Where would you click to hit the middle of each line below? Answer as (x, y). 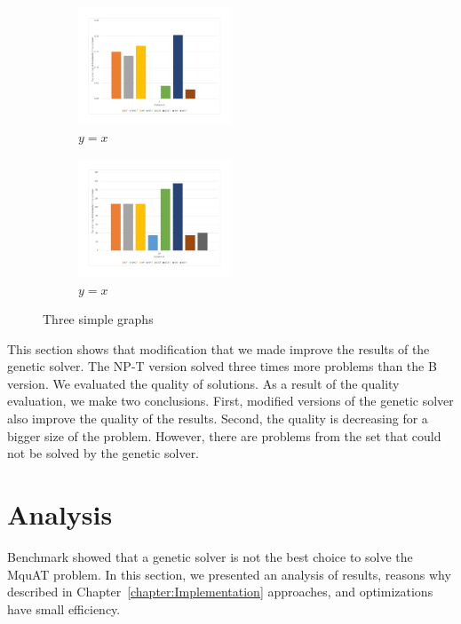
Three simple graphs (98, 319)
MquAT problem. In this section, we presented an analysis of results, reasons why (229, 574)
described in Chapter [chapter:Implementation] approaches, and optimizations (220, 592)
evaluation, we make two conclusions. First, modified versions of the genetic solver (230, 401)
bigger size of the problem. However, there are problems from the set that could (224, 435)
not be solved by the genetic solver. (103, 453)
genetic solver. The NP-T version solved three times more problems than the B (222, 366)
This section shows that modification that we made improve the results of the (219, 348)
